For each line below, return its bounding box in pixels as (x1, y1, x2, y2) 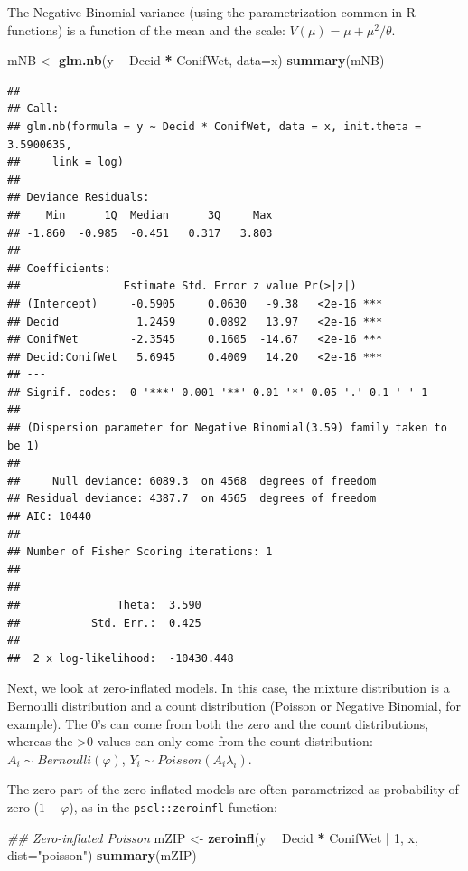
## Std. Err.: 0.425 (7, 616, 201, 630)
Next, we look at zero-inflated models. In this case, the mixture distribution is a (7, 678, 450, 697)
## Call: (7, 102, 60, 116)
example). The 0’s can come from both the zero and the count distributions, (7, 714, 429, 733)
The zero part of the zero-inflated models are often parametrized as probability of (7, 780, 459, 799)
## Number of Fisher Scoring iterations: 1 (7, 545, 273, 559)
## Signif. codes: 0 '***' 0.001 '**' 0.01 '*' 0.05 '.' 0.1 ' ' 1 (7, 385, 428, 399)
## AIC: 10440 (7, 510, 92, 524)
